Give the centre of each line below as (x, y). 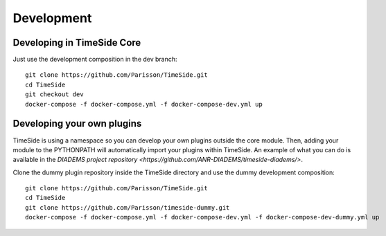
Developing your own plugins (77, 124)
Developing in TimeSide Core (77, 43)
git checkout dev (54, 94)
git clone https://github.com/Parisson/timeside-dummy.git (128, 207)
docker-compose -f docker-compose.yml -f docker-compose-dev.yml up (144, 104)
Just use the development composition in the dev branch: (95, 60)
